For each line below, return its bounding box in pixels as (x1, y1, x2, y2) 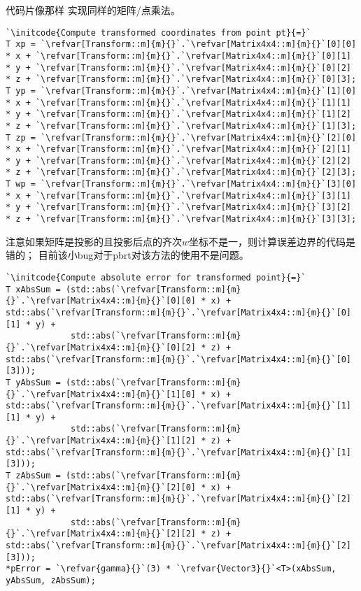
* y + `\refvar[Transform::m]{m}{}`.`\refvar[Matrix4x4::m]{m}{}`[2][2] (6, 155, 351, 166)
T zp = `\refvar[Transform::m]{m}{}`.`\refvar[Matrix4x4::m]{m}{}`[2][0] (6, 132, 357, 143)
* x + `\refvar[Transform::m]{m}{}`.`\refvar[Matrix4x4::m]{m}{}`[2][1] (6, 144, 351, 155)
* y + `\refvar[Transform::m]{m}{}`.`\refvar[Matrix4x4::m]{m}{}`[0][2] (6, 62, 351, 73)
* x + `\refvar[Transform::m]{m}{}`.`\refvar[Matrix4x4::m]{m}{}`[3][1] (6, 190, 351, 201)
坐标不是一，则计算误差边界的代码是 (189, 234, 356, 248)
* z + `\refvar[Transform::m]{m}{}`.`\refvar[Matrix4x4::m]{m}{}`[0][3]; (6, 74, 357, 85)
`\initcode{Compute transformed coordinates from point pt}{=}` (6, 27, 311, 38)
